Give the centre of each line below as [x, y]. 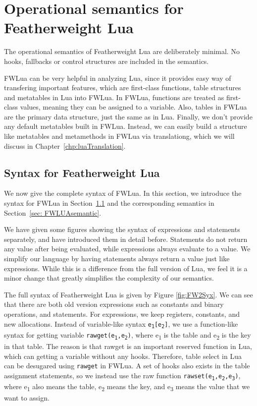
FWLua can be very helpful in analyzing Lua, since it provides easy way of [118, 78]
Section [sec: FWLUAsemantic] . [53, 212]
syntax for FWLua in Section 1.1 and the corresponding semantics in [109, 203]
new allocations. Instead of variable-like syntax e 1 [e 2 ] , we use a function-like [121, 324]
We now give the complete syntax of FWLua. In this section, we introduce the [123, 193]
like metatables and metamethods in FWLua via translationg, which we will [119, 136]
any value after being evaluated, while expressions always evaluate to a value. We [127, 249]
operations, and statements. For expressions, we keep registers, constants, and [122, 314]
